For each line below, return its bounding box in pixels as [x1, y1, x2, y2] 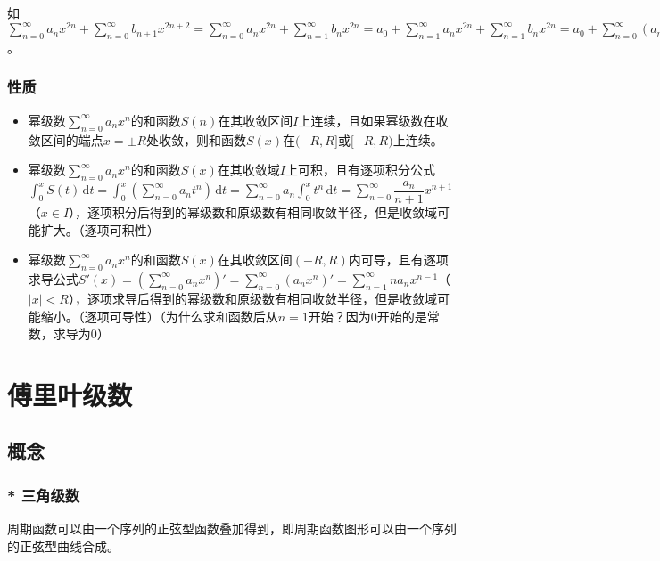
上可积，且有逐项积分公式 [285, 160, 435, 179]
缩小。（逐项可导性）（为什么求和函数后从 [40, 306, 278, 325]
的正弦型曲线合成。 [7, 536, 120, 555]
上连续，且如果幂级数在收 [298, 110, 449, 129]
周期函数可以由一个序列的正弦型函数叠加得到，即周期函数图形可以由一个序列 [7, 519, 457, 538]
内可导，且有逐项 [348, 250, 449, 269]
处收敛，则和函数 [146, 130, 247, 149]
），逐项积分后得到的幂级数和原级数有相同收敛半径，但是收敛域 [69, 202, 438, 221]
